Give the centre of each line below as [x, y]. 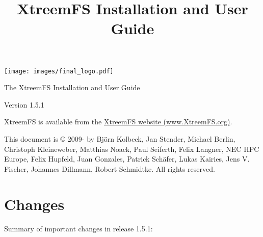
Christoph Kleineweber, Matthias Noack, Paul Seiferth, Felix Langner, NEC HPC [132, 149]
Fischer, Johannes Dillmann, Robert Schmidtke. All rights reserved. [110, 168]
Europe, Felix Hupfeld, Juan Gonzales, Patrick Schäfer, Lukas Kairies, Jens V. [127, 159]
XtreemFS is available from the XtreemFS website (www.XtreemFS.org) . [118, 122]
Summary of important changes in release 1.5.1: [78, 228]
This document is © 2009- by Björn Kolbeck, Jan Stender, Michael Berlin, [120, 139]
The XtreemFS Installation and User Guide [72, 87]
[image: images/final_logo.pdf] [59, 71]
